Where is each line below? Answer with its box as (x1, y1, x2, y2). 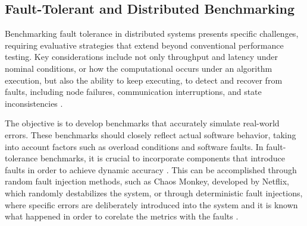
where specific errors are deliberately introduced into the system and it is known (5, 198, 298, 211)
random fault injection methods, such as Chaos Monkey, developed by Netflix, (5, 175, 289, 187)
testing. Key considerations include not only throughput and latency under (5, 50, 278, 63)
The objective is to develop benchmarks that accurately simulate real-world (5, 117, 280, 129)
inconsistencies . (5, 97, 63, 109)
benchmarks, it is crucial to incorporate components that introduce (40, 152, 286, 164)
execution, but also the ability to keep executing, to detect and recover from (5, 74, 283, 86)
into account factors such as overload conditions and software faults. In (5, 140, 264, 152)
